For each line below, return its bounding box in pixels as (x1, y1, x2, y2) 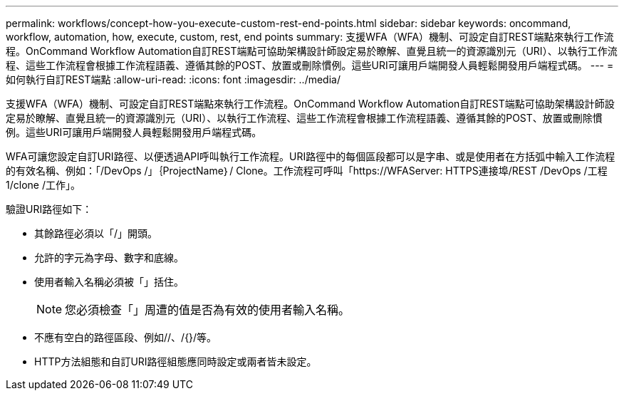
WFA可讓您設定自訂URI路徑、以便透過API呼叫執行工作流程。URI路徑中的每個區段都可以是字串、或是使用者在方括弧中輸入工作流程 (6, 150, 615, 162)
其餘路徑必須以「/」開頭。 (34, 227, 158, 239)
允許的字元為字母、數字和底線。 (34, 251, 184, 264)
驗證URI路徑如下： (6, 203, 93, 215)
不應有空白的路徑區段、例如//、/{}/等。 (34, 331, 217, 343)
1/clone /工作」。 (6, 179, 80, 191)
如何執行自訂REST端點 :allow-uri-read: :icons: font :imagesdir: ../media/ (6, 73, 340, 85)
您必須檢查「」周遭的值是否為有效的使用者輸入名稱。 (65, 303, 350, 317)
